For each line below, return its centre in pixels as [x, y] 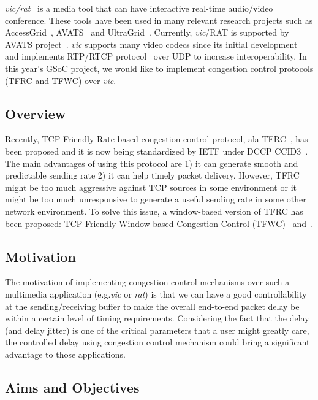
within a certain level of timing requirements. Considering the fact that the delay [157, 318]
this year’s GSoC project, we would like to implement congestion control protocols [159, 68]
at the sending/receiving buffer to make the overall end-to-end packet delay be [152, 306]
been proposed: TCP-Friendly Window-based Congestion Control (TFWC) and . [159, 223]
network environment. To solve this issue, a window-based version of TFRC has [154, 211]
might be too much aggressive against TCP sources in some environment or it [151, 187]
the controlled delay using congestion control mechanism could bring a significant [157, 342]
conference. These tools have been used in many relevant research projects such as [159, 20]
